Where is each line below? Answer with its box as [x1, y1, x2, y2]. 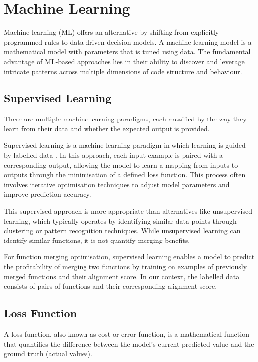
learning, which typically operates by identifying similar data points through [4, 215, 237, 226]
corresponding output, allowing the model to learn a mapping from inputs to [4, 159, 238, 170]
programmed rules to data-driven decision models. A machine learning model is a [4, 36, 252, 47]
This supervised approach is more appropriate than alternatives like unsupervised [4, 206, 253, 216]
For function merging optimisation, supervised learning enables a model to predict [4, 251, 255, 262]
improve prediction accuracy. [4, 189, 91, 199]
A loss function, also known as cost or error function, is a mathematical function [4, 329, 249, 339]
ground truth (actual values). [4, 348, 92, 359]
